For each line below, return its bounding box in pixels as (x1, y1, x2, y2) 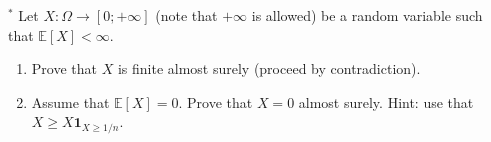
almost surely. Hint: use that (298, 91, 474, 112)
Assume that (31, 91, 110, 112)
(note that (155, 5, 218, 25)
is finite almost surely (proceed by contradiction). (117, 58, 421, 79)
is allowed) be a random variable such (251, 5, 483, 25)
